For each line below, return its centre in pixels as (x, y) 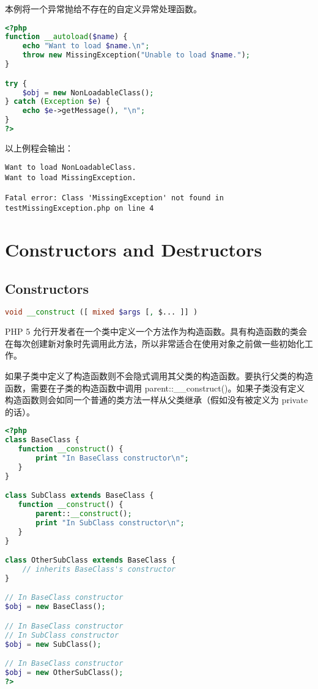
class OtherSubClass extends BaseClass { (91, 560)
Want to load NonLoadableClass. (71, 168)
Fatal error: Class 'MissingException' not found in (114, 198)
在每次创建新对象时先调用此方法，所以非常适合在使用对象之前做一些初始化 (155, 343)
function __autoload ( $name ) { (66, 37)
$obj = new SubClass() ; (53, 644)
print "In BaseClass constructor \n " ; (112, 458)
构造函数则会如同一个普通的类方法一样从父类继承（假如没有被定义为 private (157, 400)
